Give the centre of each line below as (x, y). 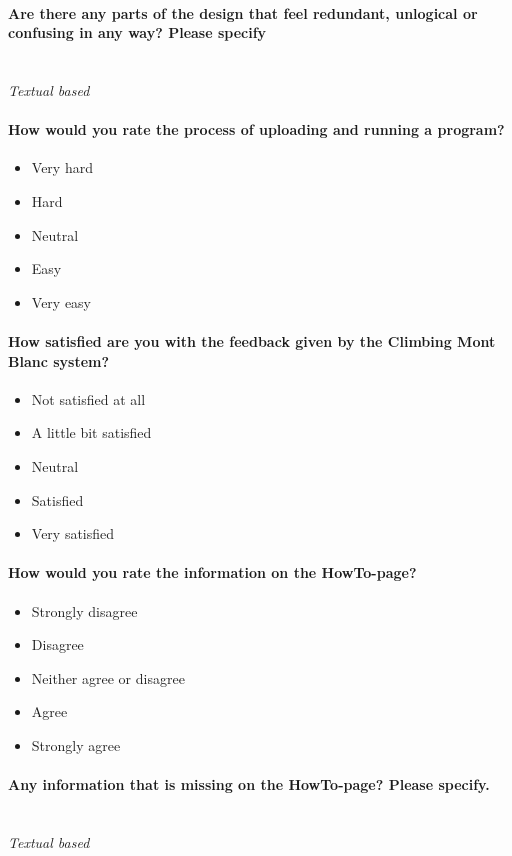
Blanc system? (59, 360)
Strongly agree (76, 744)
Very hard (62, 167)
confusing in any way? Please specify (137, 32)
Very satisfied (73, 533)
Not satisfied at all (88, 398)
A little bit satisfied (91, 432)
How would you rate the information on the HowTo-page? (212, 572)
